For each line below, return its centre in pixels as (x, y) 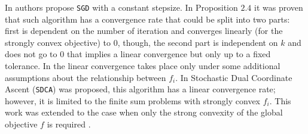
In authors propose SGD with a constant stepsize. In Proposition (121, 7)
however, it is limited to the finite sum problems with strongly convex (133, 100)
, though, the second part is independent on (198, 42)
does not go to (31, 54)
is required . (69, 124)
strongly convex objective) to (58, 42)
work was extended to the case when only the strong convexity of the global (144, 112)
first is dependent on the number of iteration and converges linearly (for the (144, 31)
